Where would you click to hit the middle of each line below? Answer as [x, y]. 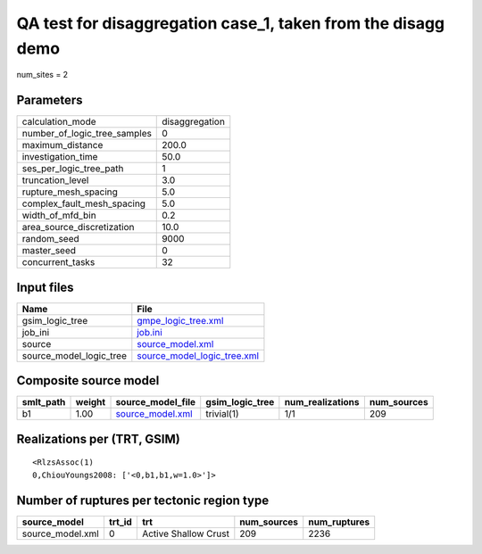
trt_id [120, 522]
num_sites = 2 [42, 75]
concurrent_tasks [58, 262]
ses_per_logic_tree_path [73, 169]
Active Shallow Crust [185, 533]
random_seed [50, 239]
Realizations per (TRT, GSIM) [98, 438]
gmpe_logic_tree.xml [180, 320]
